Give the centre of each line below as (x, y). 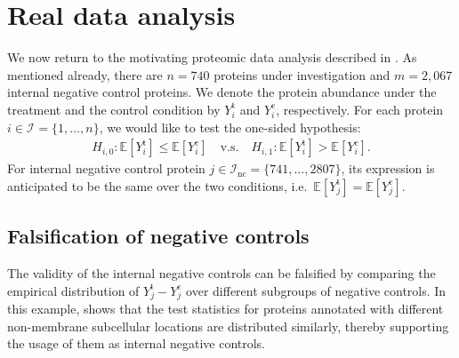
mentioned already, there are (85, 74)
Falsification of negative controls (158, 236)
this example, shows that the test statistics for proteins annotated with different (225, 309)
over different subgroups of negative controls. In (316, 290)
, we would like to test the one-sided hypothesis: (230, 127)
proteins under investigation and (302, 74)
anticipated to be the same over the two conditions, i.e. (157, 185)
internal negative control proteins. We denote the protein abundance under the (222, 92)
